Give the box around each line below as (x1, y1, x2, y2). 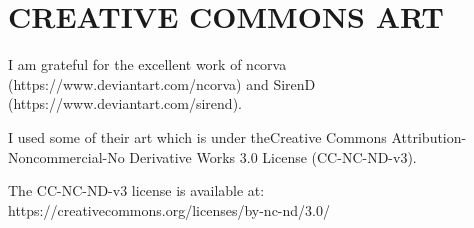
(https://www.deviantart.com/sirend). (8, 93, 242, 114)
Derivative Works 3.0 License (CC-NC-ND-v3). (129, 146, 417, 167)
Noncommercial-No (8, 146, 125, 167)
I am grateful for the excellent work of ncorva (8, 54, 287, 75)
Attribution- (391, 126, 467, 147)
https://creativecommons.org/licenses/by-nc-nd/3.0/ (8, 199, 330, 220)
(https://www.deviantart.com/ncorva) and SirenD (8, 73, 316, 94)
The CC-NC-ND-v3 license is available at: (8, 180, 265, 201)
